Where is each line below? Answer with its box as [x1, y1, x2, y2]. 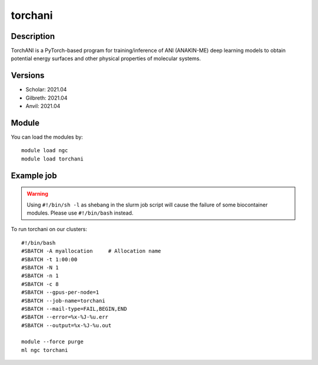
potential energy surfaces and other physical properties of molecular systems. [11, 55, 201, 62]
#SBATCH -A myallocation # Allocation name [21, 248, 161, 255]
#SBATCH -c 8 [21, 281, 59, 287]
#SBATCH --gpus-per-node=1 [21, 289, 100, 296]
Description [11, 31, 55, 41]
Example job [11, 170, 57, 180]
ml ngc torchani [21, 347, 68, 353]
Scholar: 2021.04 [25, 86, 67, 93]
